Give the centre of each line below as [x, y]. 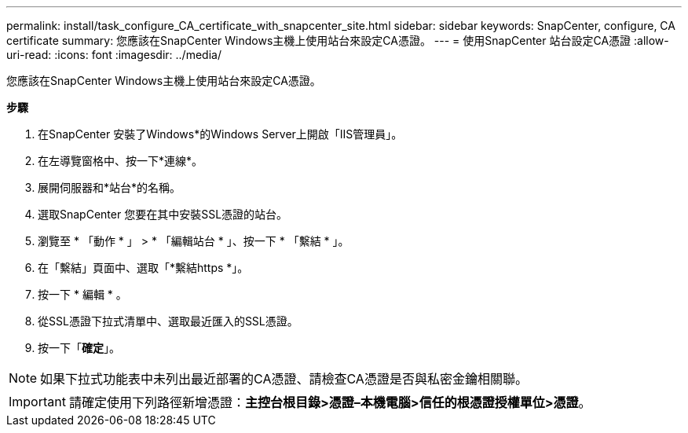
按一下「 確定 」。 [79, 348]
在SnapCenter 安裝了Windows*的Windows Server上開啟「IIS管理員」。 [220, 134]
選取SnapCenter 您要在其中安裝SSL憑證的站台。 [163, 214]
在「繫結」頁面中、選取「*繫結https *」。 [143, 268]
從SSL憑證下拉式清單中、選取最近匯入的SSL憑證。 [168, 321]
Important [37, 402]
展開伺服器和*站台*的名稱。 [110, 187]
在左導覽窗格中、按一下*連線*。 [121, 161]
